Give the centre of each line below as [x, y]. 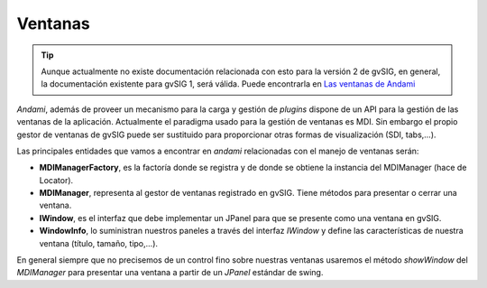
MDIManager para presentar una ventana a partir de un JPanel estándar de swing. [170, 273]
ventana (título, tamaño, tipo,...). [98, 243]
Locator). [56, 180]
